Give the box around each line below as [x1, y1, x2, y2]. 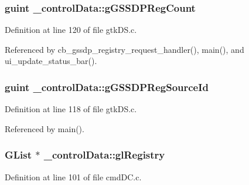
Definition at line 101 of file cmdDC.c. [5, 170, 142, 183]
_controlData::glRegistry [43, 147, 165, 162]
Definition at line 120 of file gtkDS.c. [5, 23, 137, 36]
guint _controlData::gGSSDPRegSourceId [5, 79, 209, 94]
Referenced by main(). [5, 122, 84, 134]
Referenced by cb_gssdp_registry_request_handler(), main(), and [5, 43, 244, 55]
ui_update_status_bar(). [5, 55, 97, 67]
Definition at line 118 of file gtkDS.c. [5, 103, 137, 115]
